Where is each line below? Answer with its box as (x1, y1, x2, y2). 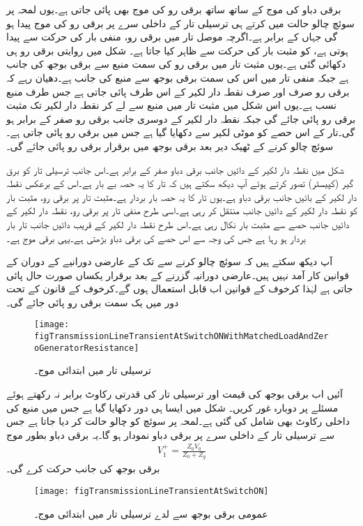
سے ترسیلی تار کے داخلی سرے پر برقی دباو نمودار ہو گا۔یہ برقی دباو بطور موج (6, 427, 334, 442)
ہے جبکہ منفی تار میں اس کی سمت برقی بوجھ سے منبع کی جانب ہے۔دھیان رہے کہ (6, 70, 349, 84)
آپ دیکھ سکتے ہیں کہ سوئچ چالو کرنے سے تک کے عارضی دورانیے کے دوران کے (6, 254, 333, 269)
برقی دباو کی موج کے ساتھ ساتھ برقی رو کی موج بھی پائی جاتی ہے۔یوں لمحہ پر (6, 2, 341, 16)
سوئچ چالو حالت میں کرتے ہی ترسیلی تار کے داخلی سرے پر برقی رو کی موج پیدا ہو (6, 15, 355, 30)
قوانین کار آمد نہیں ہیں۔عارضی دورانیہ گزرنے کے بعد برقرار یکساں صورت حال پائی (6, 267, 349, 282)
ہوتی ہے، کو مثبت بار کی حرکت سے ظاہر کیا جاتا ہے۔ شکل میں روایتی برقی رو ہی (6, 43, 348, 57)
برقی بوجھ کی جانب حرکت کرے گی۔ (6, 461, 160, 476)
